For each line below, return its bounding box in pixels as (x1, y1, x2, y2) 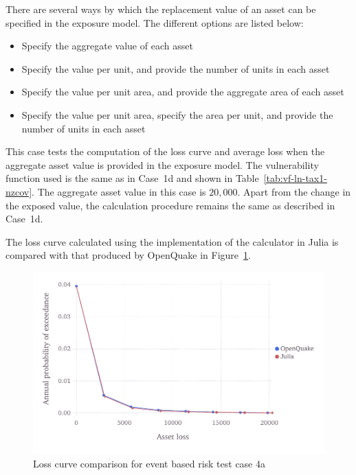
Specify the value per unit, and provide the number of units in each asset (21, 61, 330, 76)
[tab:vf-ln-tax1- (263, 171, 327, 185)
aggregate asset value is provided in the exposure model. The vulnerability (5, 157, 319, 172)
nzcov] (5, 184, 32, 198)
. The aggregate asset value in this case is (32, 184, 206, 198)
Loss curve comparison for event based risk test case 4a (33, 456, 265, 470)
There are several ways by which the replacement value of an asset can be (5, 2, 316, 16)
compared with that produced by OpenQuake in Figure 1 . (5, 248, 251, 262)
